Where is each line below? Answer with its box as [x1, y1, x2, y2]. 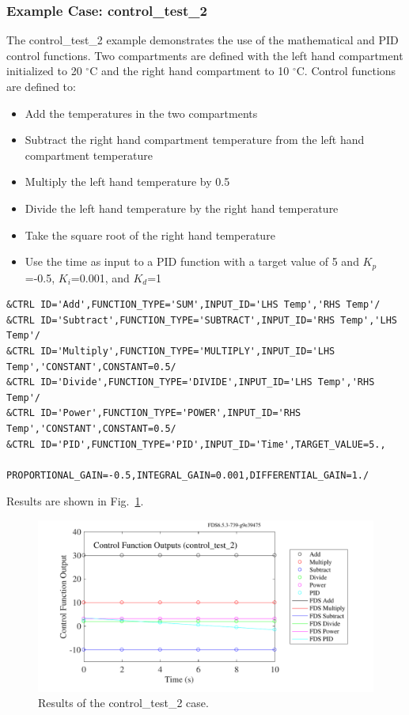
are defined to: [6, 78, 76, 94]
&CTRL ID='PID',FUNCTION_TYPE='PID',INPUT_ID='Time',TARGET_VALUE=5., [6, 438, 386, 450]
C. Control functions [296, 62, 396, 79]
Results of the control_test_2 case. [38, 694, 209, 711]
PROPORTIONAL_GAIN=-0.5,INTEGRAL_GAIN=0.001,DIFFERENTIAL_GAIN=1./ [6, 469, 369, 481]
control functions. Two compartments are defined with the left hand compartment [6, 47, 403, 63]
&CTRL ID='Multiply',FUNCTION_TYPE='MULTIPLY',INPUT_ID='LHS [6, 345, 335, 357]
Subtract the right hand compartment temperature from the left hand [25, 131, 365, 148]
